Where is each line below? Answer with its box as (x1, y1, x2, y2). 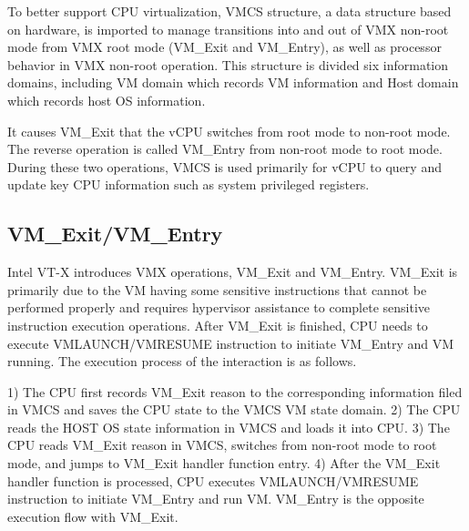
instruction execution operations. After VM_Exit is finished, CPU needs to (7, 315, 428, 334)
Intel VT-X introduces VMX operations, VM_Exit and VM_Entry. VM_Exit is (7, 262, 458, 281)
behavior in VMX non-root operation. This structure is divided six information (7, 55, 449, 74)
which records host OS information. (7, 90, 206, 109)
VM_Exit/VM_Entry (7, 220, 223, 248)
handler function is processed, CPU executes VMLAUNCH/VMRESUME (7, 471, 419, 490)
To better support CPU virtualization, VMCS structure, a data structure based (7, 2, 452, 20)
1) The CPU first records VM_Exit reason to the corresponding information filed (7, 382, 463, 401)
